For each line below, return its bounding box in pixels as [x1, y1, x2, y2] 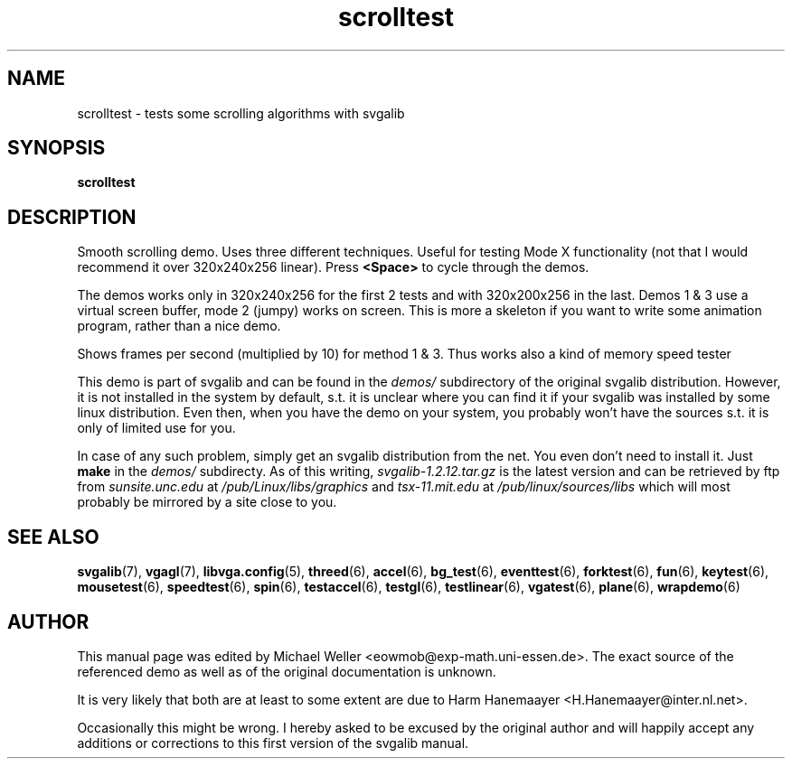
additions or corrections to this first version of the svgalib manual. [77, 734, 469, 751]
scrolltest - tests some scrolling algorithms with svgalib [77, 105, 405, 121]
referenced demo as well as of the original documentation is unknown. [77, 663, 496, 679]
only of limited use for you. [77, 420, 236, 436]
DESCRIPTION [7, 205, 137, 229]
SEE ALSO [7, 525, 99, 548]
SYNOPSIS [7, 136, 106, 160]
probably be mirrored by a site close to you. [77, 494, 337, 510]
